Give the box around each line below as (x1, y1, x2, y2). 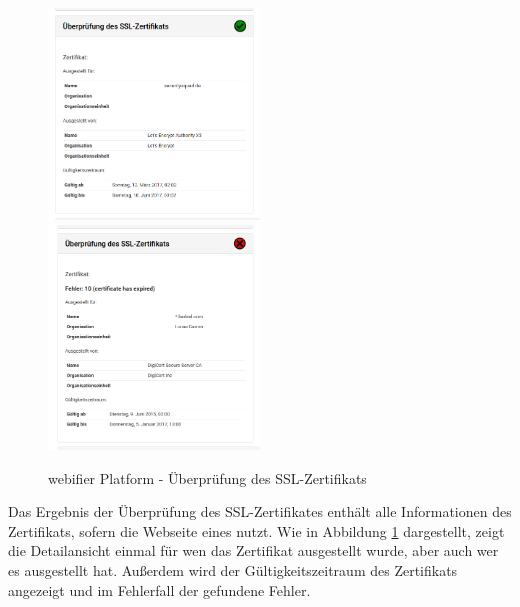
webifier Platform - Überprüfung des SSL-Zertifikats (48, 467, 367, 488)
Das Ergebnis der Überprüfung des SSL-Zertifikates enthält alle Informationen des (8, 501, 512, 522)
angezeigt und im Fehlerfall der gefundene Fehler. (8, 579, 311, 600)
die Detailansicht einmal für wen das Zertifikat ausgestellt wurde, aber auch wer (8, 540, 499, 561)
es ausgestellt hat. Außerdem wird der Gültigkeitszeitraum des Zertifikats (8, 559, 458, 580)
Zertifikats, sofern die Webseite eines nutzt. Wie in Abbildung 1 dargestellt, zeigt (8, 520, 505, 541)
